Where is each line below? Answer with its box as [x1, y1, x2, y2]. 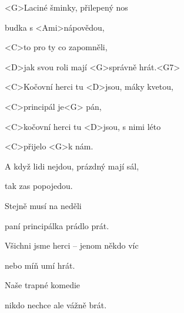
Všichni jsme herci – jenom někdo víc [5, 239, 139, 252]
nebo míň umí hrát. [5, 259, 75, 271]
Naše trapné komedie [5, 279, 81, 291]
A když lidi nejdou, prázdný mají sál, [5, 159, 139, 172]
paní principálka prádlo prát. [5, 219, 109, 232]
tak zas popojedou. [5, 180, 73, 192]
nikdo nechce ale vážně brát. [5, 298, 107, 311]
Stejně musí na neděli [5, 199, 82, 211]
